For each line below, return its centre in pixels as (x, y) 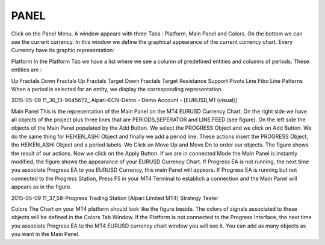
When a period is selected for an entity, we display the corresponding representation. (117, 89)
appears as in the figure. (42, 187)
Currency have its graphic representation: (63, 50)
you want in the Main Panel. (45, 234)
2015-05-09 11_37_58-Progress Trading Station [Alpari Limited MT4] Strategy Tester (115, 198)
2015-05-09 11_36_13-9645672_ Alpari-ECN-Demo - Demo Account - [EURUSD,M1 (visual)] (124, 100)
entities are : (26, 70)
